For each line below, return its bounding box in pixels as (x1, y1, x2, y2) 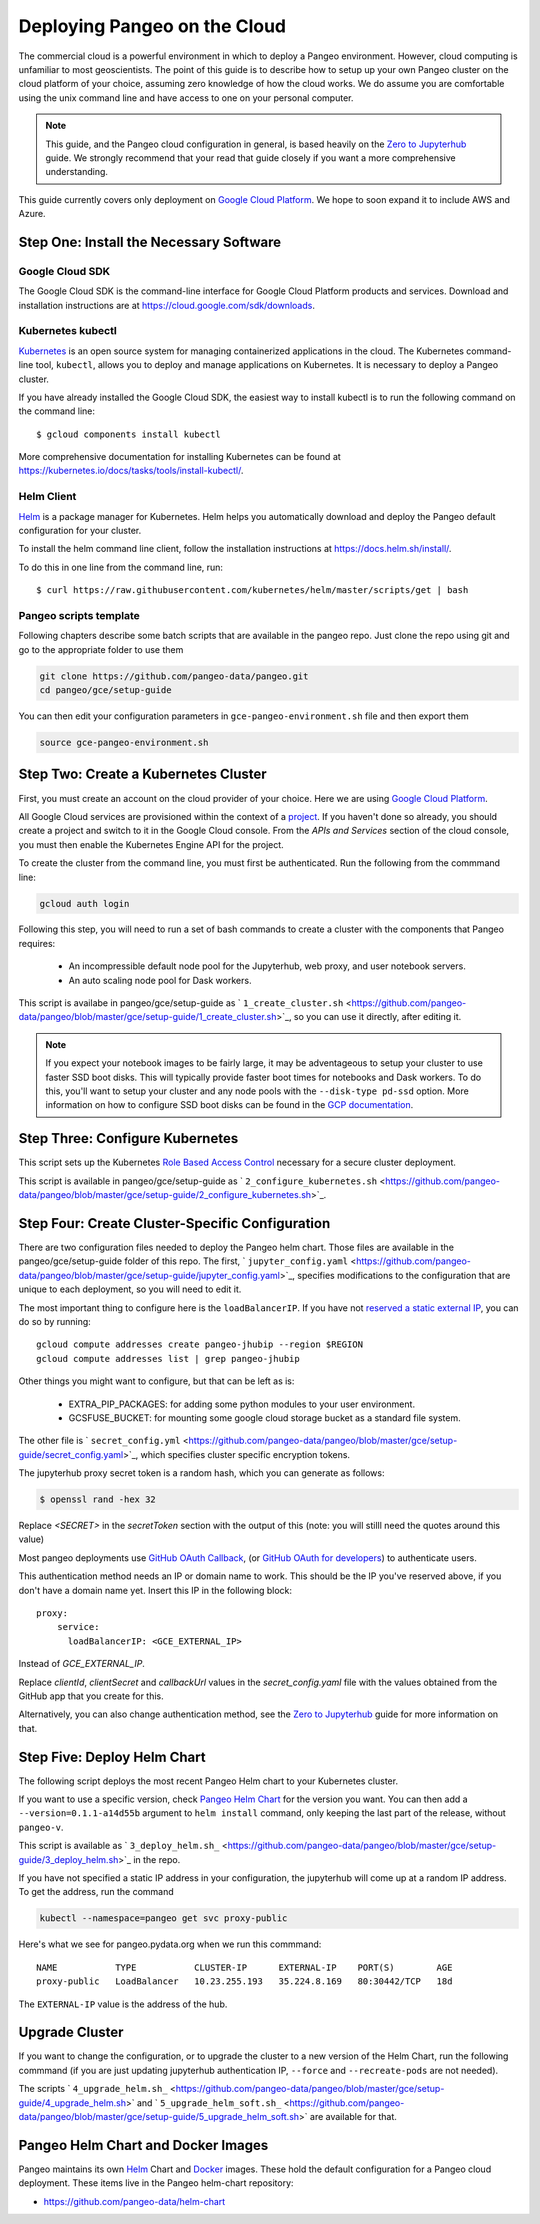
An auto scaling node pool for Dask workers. (68, 974, 252, 986)
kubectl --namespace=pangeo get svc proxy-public (39, 1913, 288, 1924)
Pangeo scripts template (18, 608, 140, 622)
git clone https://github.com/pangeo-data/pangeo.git (39, 670, 309, 682)
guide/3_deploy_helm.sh (18, 1853, 119, 1865)
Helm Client (18, 490, 77, 504)
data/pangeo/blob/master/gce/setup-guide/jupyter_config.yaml (18, 1269, 280, 1281)
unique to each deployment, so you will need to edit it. (18, 1283, 242, 1295)
